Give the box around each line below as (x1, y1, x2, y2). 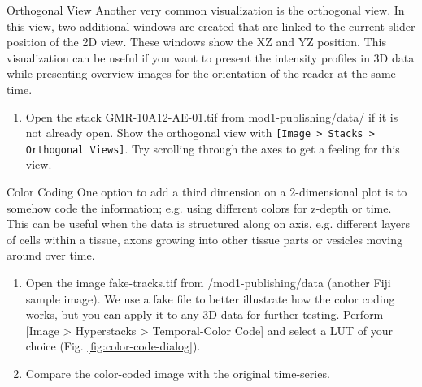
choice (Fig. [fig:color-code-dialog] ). (25, 338, 201, 355)
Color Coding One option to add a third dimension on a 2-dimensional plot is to (7, 183, 407, 200)
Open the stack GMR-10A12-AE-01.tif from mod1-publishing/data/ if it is (25, 108, 398, 125)
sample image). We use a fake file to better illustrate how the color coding (25, 290, 395, 307)
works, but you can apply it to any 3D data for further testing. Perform (25, 306, 384, 323)
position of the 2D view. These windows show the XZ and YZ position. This (7, 33, 386, 50)
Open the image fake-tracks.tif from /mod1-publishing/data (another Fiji (25, 274, 391, 291)
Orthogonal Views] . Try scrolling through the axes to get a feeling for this (25, 140, 400, 157)
